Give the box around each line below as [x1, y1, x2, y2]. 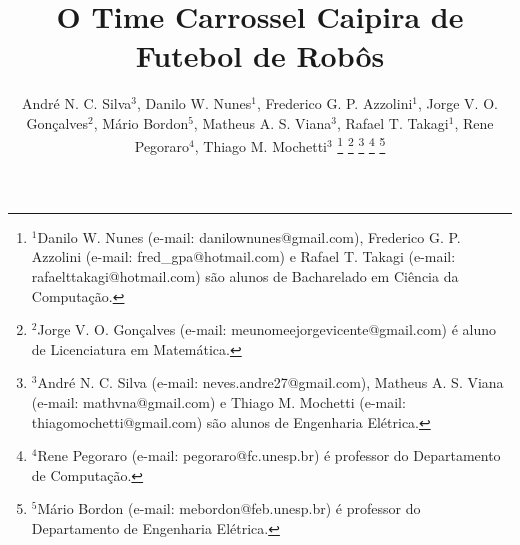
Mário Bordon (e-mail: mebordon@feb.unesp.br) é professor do [37, 498, 421, 519]
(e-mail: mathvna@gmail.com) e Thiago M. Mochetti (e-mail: [31, 391, 406, 412]
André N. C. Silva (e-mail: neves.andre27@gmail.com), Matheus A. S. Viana [37, 372, 504, 393]
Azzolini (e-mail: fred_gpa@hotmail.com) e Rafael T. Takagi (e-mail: [31, 246, 456, 267]
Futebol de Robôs [135, 35, 385, 76]
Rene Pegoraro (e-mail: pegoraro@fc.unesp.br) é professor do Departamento [37, 445, 501, 466]
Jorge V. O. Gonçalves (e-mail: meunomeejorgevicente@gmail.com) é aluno [37, 319, 496, 340]
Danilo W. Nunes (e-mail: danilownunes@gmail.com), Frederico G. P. [37, 226, 461, 247]
